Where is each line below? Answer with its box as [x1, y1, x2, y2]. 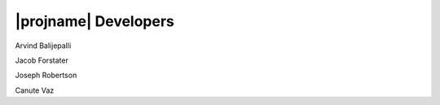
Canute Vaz [15, 85, 55, 95]
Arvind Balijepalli [15, 41, 72, 50]
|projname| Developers [15, 12, 175, 30]
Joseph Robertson [15, 70, 77, 81]
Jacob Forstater [15, 55, 68, 65]
